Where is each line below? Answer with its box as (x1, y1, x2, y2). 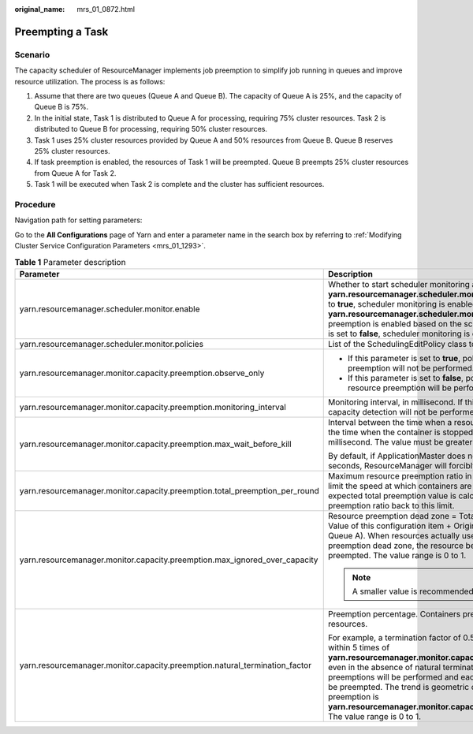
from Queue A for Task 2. (34, 168, 117, 177)
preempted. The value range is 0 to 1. (327, 550, 467, 561)
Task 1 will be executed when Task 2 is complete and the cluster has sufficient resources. (34, 180, 325, 189)
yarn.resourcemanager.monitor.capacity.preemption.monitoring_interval (19, 401, 287, 412)
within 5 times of (327, 642, 390, 653)
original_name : (14, 5, 65, 13)
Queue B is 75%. (34, 102, 89, 112)
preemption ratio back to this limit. (327, 500, 455, 511)
